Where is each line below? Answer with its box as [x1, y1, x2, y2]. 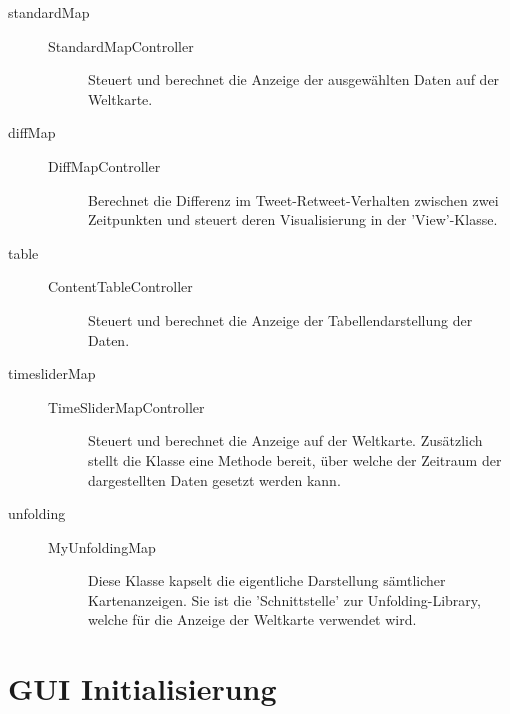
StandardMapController [48, 35, 194, 56]
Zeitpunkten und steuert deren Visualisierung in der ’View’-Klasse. [88, 209, 498, 230]
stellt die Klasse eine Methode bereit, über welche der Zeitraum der [88, 449, 502, 470]
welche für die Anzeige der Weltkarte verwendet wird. [88, 609, 417, 630]
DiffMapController [48, 155, 161, 176]
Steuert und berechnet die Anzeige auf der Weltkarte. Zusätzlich [88, 430, 483, 451]
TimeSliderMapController [48, 396, 205, 417]
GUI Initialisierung [8, 668, 277, 709]
